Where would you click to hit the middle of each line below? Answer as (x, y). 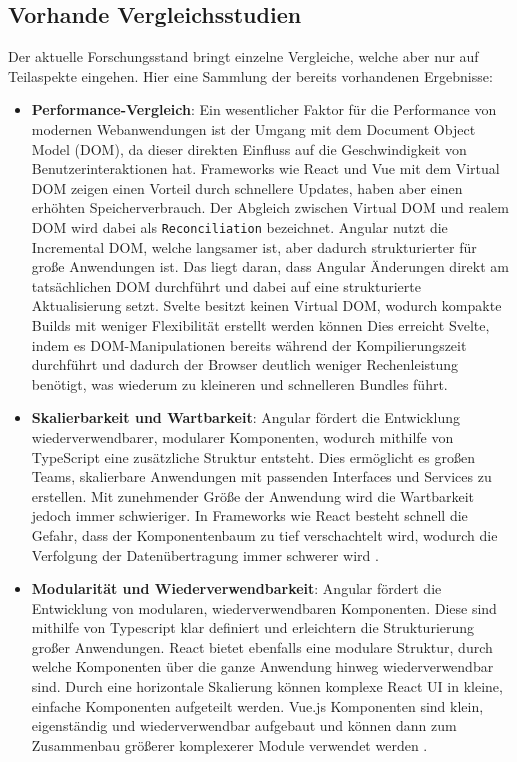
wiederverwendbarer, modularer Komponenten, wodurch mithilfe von (242, 436)
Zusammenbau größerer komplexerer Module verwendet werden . (229, 744)
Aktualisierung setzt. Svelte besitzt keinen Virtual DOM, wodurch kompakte (266, 305)
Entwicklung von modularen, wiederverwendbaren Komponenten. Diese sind (264, 607)
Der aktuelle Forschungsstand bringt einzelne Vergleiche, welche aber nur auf (243, 56)
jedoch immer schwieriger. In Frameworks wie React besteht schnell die (249, 515)
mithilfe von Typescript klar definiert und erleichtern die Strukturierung (253, 627)
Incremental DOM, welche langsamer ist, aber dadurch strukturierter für (254, 246)
